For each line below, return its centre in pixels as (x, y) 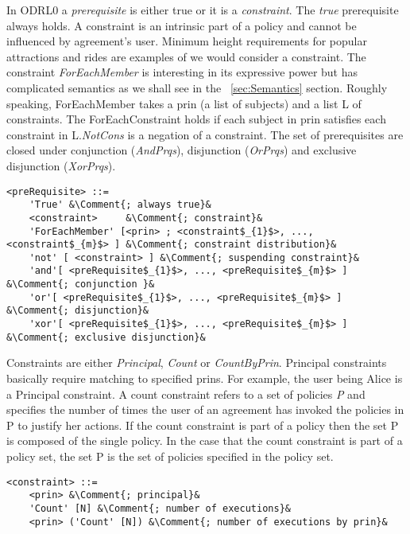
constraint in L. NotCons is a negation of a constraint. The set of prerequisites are (205, 134)
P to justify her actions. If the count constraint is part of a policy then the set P (203, 425)
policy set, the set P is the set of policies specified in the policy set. (170, 456)
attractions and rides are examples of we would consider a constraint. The (186, 56)
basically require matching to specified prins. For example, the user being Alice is (205, 378)
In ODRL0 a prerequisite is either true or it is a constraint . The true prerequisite (203, 10)
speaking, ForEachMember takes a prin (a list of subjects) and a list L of (184, 103)
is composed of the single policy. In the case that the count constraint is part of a (205, 440)
